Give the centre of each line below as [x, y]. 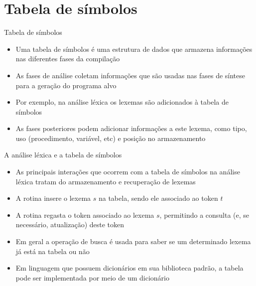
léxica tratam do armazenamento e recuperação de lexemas [106, 181]
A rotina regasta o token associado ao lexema [85, 214]
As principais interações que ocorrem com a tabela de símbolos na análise [128, 172]
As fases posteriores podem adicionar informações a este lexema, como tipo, [131, 128]
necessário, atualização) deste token [70, 224]
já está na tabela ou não [53, 251]
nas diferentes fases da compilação [68, 59]
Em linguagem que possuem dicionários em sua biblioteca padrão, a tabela [129, 268]
